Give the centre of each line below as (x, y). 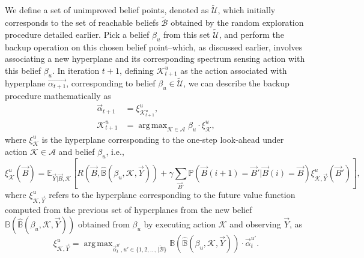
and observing (255, 223)
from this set (187, 34)
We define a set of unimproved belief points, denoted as (107, 10)
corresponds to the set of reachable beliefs (82, 22)
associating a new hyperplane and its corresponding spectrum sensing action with (155, 58)
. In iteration (76, 70)
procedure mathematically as (58, 95)
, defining (137, 70)
